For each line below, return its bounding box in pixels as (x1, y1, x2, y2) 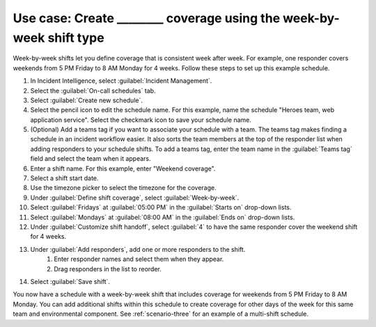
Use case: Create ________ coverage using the (13, 10, 281, 26)
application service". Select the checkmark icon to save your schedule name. (30, 115, 252, 124)
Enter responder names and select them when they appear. (54, 255, 224, 264)
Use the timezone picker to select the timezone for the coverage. (30, 184, 217, 192)
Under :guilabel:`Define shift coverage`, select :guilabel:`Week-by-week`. (30, 193, 240, 202)
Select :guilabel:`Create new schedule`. (30, 96, 143, 104)
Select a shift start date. (30, 174, 99, 182)
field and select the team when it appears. (30, 154, 151, 163)
